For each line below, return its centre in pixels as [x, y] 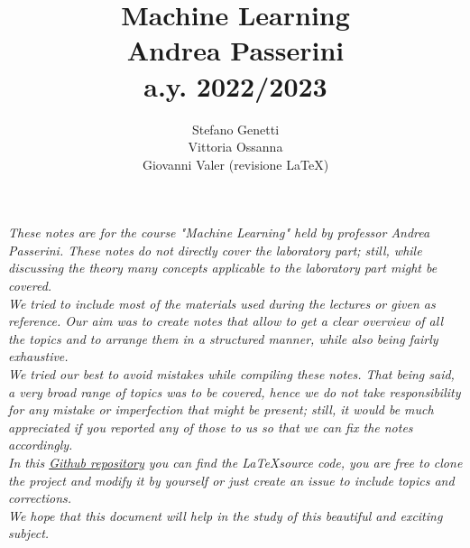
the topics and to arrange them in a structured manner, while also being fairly [223, 338]
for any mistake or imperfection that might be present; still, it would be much [221, 409]
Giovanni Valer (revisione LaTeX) [235, 164]
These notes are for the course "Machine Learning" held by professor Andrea [219, 232]
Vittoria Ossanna [235, 147]
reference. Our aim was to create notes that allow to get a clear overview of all [226, 321]
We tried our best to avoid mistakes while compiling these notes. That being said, [231, 374]
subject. [29, 533]
